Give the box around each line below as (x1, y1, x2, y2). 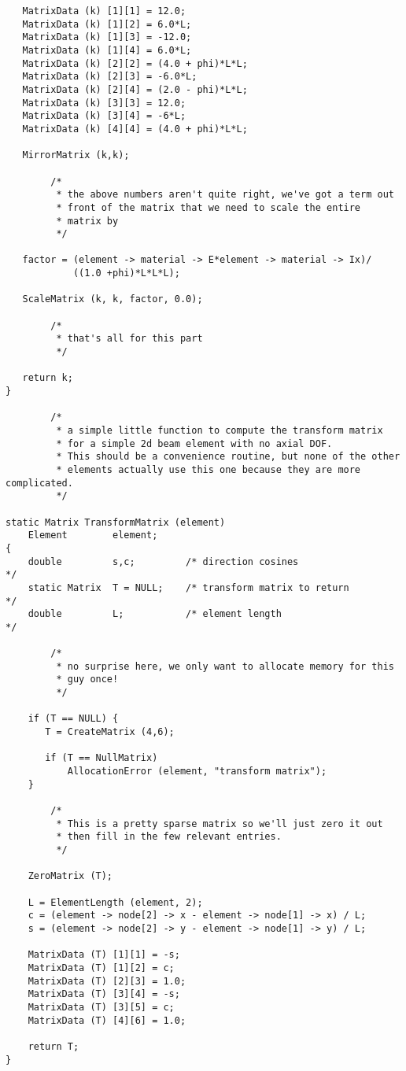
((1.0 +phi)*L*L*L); (72, 268, 180, 279)
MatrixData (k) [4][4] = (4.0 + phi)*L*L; (22, 123, 248, 135)
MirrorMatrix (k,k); (22, 150, 130, 161)
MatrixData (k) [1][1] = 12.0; (22, 6, 186, 17)
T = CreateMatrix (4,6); (45, 726, 175, 738)
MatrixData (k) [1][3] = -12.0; (22, 31, 192, 43)
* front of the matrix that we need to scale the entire (56, 201, 361, 213)
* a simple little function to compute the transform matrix (56, 425, 383, 436)
